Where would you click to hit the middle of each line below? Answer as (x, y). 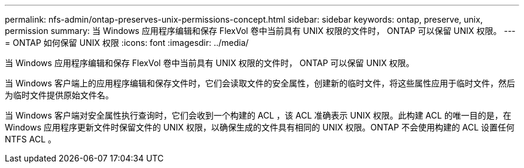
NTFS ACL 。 (31, 139)
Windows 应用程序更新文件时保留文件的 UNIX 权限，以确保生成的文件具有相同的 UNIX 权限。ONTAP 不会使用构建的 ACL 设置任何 (260, 127)
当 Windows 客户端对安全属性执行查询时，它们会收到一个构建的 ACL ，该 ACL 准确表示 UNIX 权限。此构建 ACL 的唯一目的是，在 (258, 115)
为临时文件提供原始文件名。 (59, 95)
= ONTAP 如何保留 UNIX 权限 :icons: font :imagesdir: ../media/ (127, 43)
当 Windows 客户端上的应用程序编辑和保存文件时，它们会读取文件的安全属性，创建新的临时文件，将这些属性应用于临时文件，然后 (260, 83)
